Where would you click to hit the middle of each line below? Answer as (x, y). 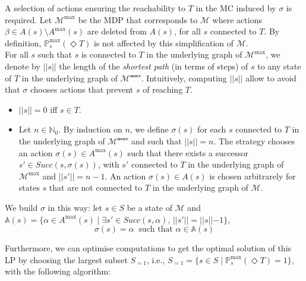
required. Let (29, 19)
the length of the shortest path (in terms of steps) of (154, 66)
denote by (23, 66)
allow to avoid (271, 78)
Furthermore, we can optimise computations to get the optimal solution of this (148, 248)
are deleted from (117, 31)
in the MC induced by (236, 8)
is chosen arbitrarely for (253, 176)
